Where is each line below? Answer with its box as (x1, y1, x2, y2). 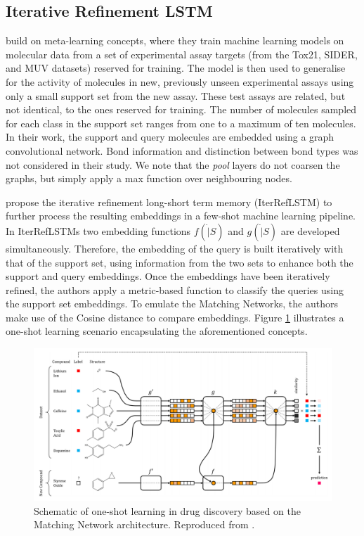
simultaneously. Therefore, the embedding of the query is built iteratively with (6, 241, 344, 255)
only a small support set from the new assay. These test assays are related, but (6, 88, 346, 103)
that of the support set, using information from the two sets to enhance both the (6, 255, 353, 269)
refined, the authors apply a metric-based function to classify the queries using (6, 282, 344, 297)
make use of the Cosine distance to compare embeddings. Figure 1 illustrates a (6, 310, 344, 324)
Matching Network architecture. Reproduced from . (34, 517, 255, 532)
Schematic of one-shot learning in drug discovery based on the (34, 503, 301, 518)
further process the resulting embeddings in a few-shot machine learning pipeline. (6, 208, 356, 223)
